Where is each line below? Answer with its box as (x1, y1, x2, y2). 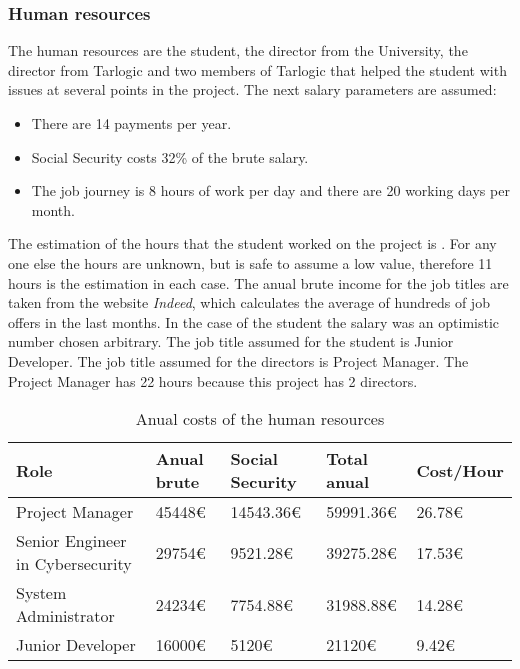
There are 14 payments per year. (31, 113, 232, 133)
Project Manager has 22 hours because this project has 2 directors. (8, 370, 418, 391)
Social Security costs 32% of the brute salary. (31, 146, 309, 167)
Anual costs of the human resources (135, 407, 385, 431)
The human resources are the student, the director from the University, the (8, 40, 468, 61)
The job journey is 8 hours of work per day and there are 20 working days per (31, 180, 510, 201)
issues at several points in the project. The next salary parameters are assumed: (8, 79, 497, 100)
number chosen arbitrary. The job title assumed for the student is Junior (8, 331, 454, 352)
